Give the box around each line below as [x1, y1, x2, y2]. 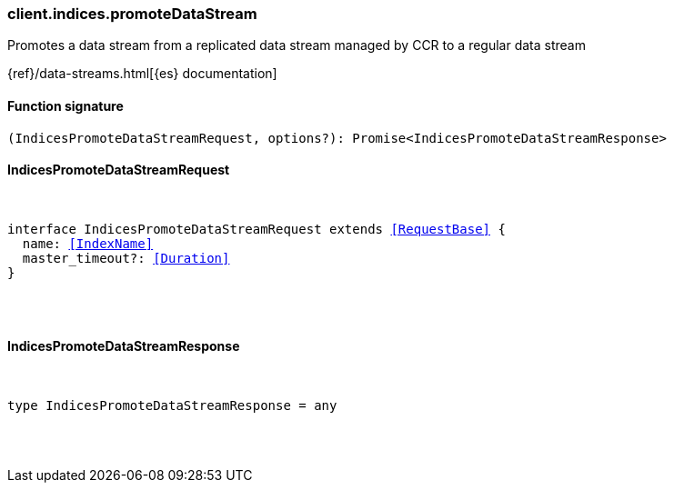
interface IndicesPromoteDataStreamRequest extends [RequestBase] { [7, 221, 506, 236]
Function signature [7, 97, 124, 114]
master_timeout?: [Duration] [22, 250, 230, 265]
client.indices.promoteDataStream [7, 5, 257, 23]
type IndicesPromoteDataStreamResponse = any [7, 398, 337, 414]
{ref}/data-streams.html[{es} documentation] [7, 65, 277, 82]
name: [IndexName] [22, 235, 154, 251]
